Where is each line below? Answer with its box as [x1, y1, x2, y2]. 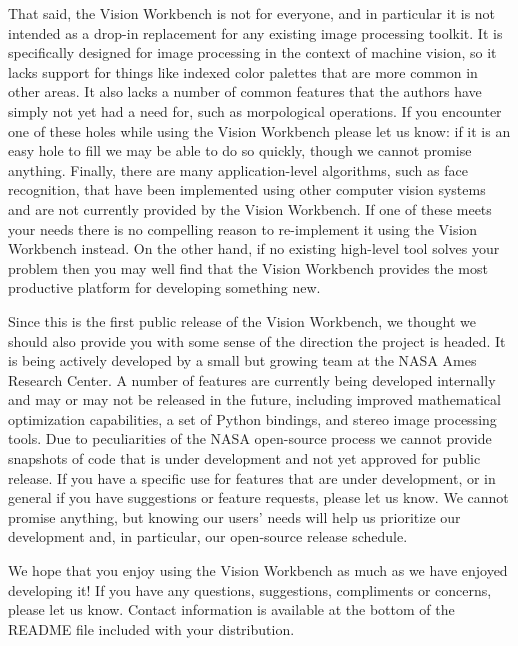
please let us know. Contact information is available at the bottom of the [8, 599, 455, 620]
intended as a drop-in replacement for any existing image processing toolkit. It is [8, 22, 503, 43]
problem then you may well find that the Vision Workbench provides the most [8, 257, 488, 278]
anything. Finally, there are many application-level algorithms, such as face [8, 159, 468, 180]
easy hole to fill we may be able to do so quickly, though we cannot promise [8, 140, 472, 161]
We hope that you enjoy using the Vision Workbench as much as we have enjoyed [8, 560, 508, 581]
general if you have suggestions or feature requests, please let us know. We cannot [8, 487, 509, 508]
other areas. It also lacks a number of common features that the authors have [8, 81, 482, 102]
